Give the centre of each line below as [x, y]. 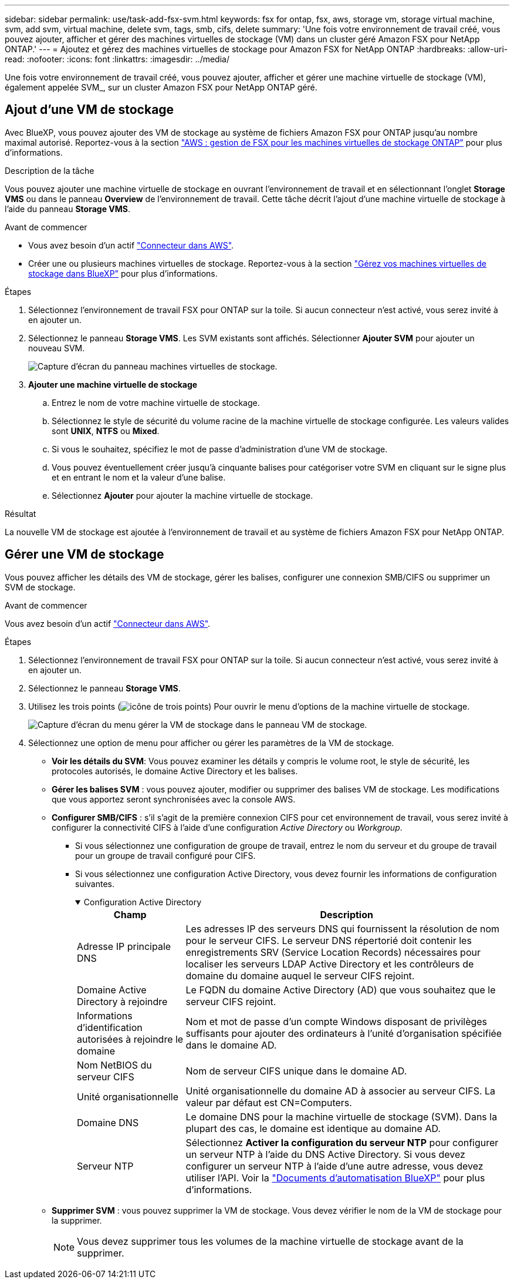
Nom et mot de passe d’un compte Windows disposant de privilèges [337, 1021]
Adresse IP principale [124, 946]
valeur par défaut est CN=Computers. [269, 1102]
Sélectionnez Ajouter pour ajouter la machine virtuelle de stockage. [182, 495]
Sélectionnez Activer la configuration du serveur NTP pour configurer [342, 1142]
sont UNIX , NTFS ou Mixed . [106, 431]
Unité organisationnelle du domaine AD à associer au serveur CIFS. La [341, 1091]
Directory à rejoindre [122, 1001]
